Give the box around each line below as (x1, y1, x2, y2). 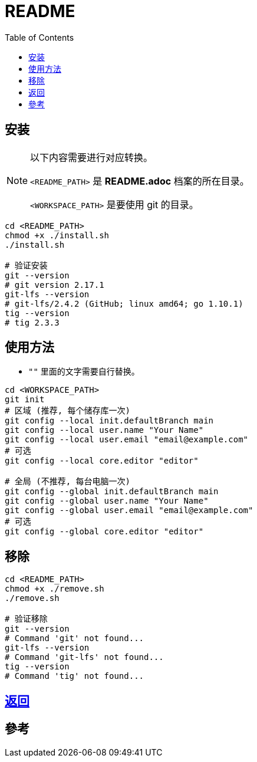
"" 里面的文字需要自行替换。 (28, 366, 140, 377)
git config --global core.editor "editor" (5, 527, 204, 537)
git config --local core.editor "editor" (5, 456, 199, 466)
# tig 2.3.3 (5, 317, 60, 327)
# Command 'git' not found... (5, 633, 144, 643)
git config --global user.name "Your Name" (5, 496, 209, 506)
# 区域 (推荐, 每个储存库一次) (5, 406, 131, 416)
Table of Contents (5, 32, 74, 42)
